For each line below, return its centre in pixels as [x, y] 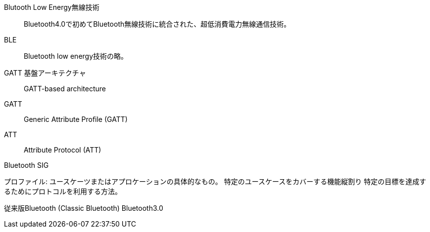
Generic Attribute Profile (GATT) [76, 119]
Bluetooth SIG [26, 165]
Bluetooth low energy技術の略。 [76, 56]
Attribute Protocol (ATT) [63, 150]
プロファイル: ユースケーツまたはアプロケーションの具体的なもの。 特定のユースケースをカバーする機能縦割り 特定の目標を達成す [215, 181]
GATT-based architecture [65, 89]
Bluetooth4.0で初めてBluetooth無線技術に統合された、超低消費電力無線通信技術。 [157, 24]
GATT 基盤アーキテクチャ [45, 73]
